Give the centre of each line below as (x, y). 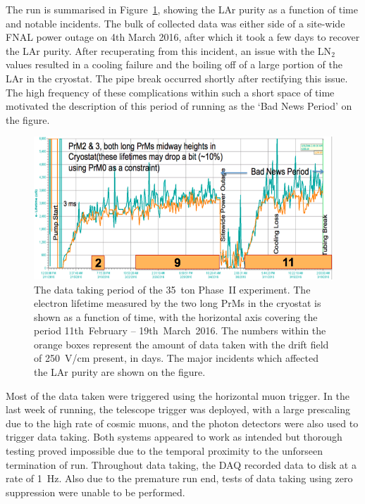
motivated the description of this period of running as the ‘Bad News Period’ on (179, 106)
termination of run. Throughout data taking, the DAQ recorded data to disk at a (181, 464)
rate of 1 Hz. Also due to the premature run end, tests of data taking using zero (179, 478)
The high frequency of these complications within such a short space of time (170, 92)
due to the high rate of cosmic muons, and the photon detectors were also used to (182, 423)
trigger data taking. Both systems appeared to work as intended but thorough (174, 437)
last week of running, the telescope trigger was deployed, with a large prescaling (178, 409)
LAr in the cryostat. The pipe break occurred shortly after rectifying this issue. (177, 78)
